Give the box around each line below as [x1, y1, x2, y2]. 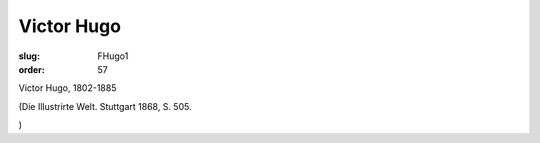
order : [18, 63, 45, 75]
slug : [18, 50, 40, 62]
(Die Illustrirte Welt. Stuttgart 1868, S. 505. [18, 100, 192, 112]
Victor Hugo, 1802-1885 [18, 82, 117, 94]
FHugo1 [97, 50, 129, 62]
